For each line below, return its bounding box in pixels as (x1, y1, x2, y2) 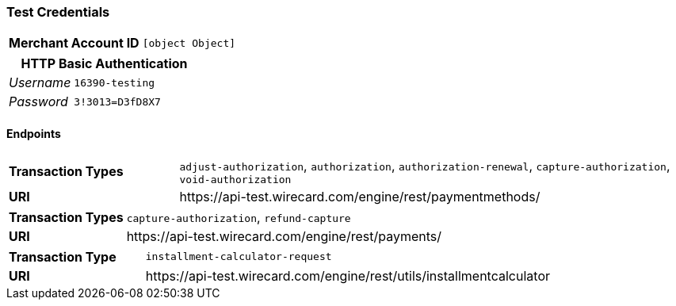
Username (9, 75, 71, 91)
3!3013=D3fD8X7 (74, 95, 161, 108)
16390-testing (74, 76, 155, 89)
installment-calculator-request (145, 251, 332, 263)
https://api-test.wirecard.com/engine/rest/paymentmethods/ (179, 188, 540, 205)
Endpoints (6, 126, 61, 140)
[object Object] (142, 36, 236, 49)
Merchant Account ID (9, 35, 139, 52)
